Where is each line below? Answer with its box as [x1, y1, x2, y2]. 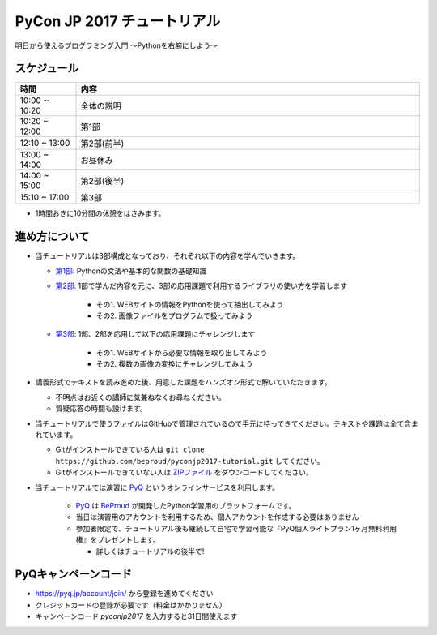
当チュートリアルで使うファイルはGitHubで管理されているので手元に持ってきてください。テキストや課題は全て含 [35, 418, 412, 428]
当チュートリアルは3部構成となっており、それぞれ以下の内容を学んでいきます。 [35, 251, 300, 261]
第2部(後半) [80, 175, 125, 187]
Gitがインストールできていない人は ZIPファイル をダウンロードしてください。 [55, 467, 313, 478]
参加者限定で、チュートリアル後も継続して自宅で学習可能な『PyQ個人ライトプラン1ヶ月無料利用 [75, 523, 397, 533]
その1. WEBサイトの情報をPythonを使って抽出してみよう [95, 299, 284, 309]
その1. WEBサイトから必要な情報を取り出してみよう [95, 347, 268, 357]
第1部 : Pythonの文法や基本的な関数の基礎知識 [55, 266, 207, 276]
